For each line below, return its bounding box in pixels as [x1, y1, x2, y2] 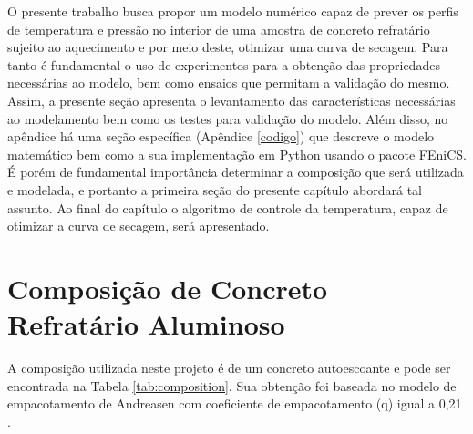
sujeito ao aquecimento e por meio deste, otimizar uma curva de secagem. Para [7, 37, 448, 57]
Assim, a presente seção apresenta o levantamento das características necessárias [7, 90, 456, 109]
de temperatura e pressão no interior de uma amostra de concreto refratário [7, 19, 430, 38]
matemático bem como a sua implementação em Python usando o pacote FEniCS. [7, 144, 467, 163]
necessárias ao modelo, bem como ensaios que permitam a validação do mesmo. [7, 73, 450, 92]
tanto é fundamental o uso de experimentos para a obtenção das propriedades [7, 55, 440, 74]
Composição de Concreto [7, 269, 328, 306]
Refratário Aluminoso [7, 305, 285, 343]
